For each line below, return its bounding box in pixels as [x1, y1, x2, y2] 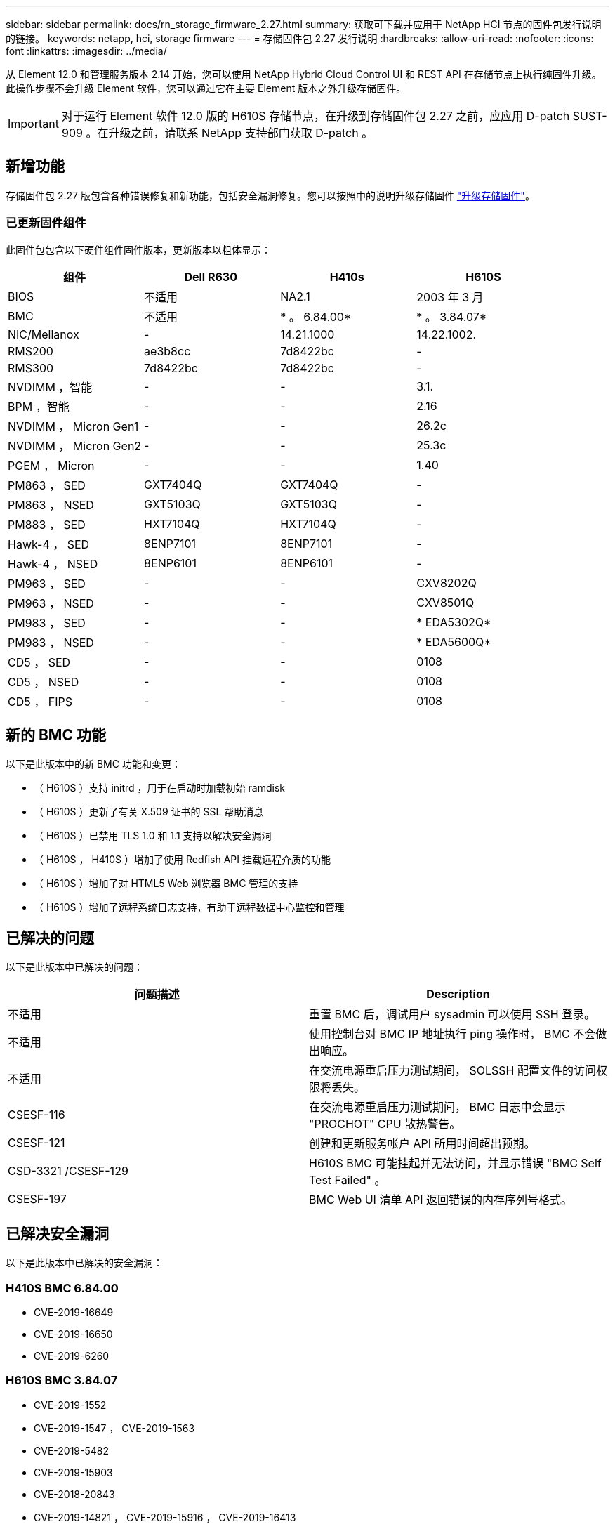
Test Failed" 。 [309, 1173, 386, 1188]
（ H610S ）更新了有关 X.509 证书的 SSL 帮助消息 [34, 806, 264, 818]
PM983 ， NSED [8, 635, 94, 650]
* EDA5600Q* [416, 634, 491, 649]
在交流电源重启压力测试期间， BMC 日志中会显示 [309, 1100, 566, 1115]
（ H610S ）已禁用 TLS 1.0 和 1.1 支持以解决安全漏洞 [34, 829, 272, 842]
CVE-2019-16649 [34, 1306, 114, 1318]
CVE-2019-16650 [34, 1327, 113, 1340]
